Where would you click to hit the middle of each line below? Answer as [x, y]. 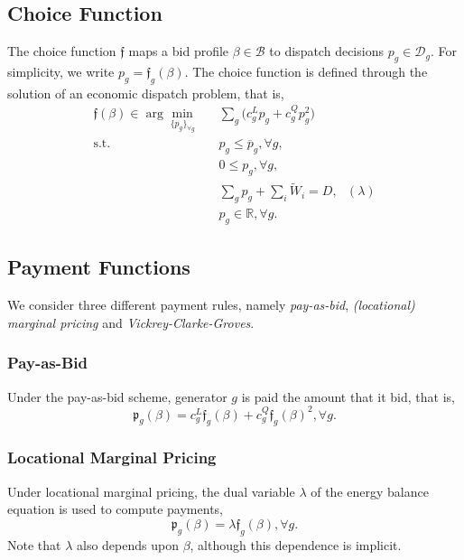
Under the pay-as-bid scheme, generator [117, 396]
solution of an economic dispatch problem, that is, [146, 93]
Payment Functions [99, 267]
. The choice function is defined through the [306, 71]
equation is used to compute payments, [115, 509]
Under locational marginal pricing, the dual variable [151, 491]
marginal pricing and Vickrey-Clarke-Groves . [131, 322]
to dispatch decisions [326, 51]
